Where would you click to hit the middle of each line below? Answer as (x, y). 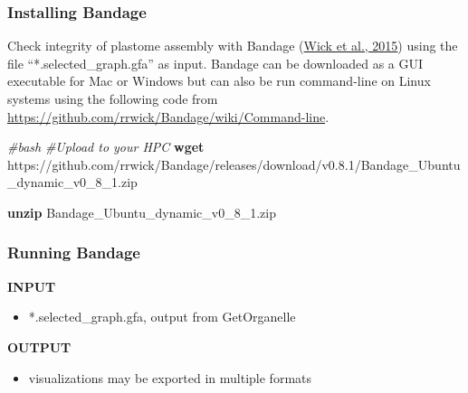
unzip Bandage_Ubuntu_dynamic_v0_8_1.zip (142, 212)
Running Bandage (74, 253)
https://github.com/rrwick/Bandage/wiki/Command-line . (168, 116)
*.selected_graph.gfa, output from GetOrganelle (162, 317)
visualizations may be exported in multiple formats (170, 377)
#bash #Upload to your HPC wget (106, 147)
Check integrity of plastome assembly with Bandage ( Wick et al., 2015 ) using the (233, 46)
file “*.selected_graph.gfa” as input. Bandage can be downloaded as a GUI (215, 63)
